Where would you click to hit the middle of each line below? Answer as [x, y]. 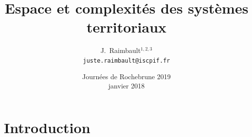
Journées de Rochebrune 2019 [126, 76]
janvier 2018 [126, 86]
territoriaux [126, 27]
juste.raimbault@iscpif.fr [126, 60]
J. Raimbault [121, 50]
